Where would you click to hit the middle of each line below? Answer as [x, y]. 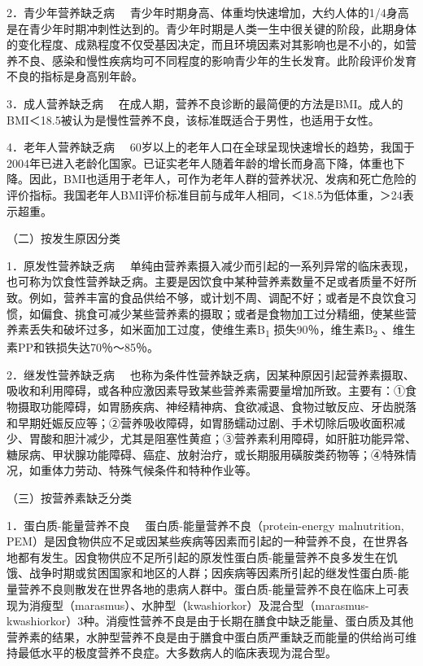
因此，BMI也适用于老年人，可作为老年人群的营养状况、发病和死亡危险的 [222, 179]
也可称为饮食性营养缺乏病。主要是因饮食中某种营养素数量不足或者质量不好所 [211, 281]
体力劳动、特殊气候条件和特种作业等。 [154, 470]
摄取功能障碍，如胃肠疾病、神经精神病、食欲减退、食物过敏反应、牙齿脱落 [217, 406]
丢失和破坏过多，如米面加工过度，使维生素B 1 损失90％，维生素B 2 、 [211, 330]
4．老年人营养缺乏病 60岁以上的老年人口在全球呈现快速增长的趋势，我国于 [211, 147]
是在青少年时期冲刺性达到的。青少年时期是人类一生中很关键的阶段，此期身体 [211, 28]
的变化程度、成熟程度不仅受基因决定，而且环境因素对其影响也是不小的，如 [206, 44]
